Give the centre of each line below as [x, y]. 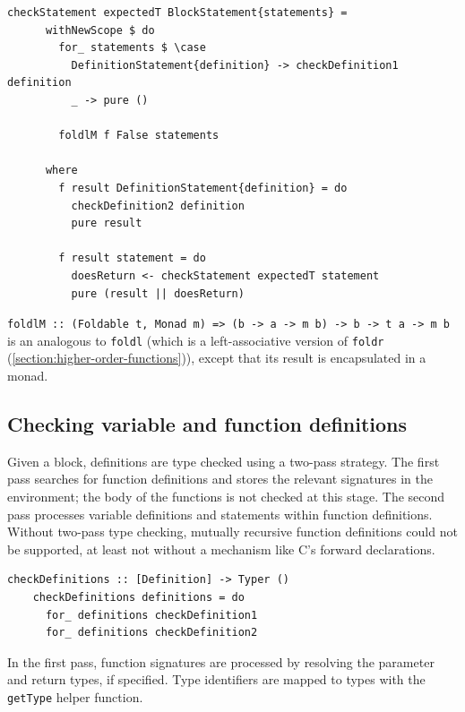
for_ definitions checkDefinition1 [151, 615]
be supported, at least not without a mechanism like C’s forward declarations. [221, 549]
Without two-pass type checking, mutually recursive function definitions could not [232, 532]
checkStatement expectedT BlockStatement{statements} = [177, 13]
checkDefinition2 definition [158, 206]
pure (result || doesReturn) [158, 293]
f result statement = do [132, 258]
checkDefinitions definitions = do [138, 597]
